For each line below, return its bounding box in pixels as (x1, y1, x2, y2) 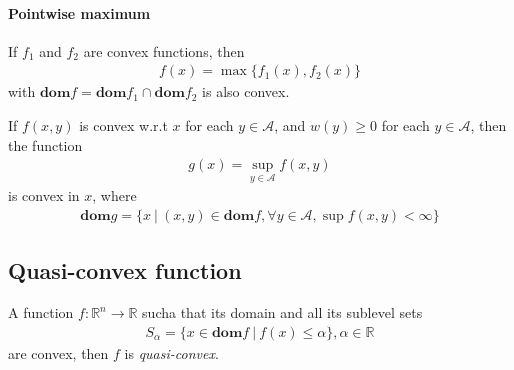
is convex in (8, 185, 80, 206)
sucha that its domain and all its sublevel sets (142, 302, 423, 323)
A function (8, 302, 74, 323)
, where (92, 185, 137, 206)
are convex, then (8, 342, 109, 363)
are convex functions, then (83, 40, 245, 61)
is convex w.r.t (79, 115, 168, 136)
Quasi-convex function (8, 255, 242, 286)
